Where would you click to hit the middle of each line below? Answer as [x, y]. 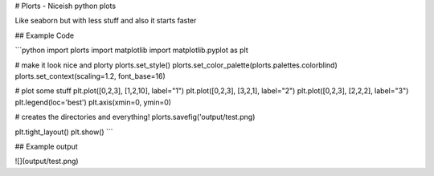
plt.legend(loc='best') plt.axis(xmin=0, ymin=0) [93, 102]
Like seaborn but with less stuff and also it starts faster [106, 21]
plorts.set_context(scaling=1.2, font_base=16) [90, 76]
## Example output [46, 146]
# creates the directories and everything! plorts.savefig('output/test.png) [135, 117]
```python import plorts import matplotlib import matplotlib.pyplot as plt [131, 50]
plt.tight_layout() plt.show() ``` [64, 132]
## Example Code [45, 35]
